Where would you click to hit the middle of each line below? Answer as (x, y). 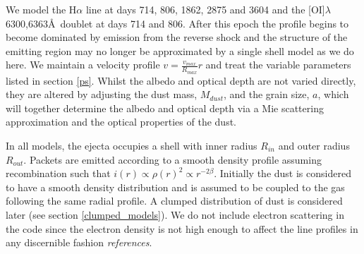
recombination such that (58, 173)
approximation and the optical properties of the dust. (121, 122)
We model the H (41, 9)
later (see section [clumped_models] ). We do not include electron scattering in (175, 214)
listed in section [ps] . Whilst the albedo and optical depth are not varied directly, (181, 80)
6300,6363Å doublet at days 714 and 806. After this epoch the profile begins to (177, 23)
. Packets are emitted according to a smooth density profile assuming (172, 159)
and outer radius (314, 145)
